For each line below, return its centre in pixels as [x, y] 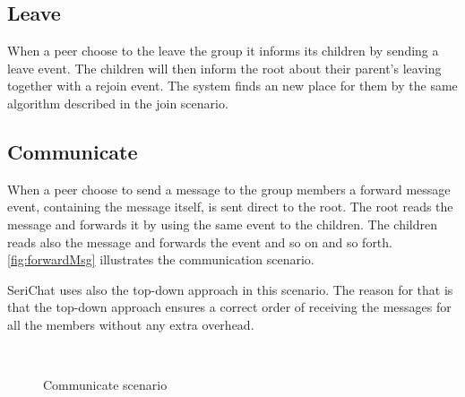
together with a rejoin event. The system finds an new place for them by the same [232, 86]
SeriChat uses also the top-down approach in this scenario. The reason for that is [230, 289]
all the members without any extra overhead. [131, 324]
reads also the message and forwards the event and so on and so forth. [200, 242]
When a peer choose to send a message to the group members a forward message [229, 189]
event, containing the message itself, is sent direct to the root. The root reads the [230, 207]
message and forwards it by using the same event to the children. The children [223, 224]
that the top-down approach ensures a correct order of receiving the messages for [229, 307]
